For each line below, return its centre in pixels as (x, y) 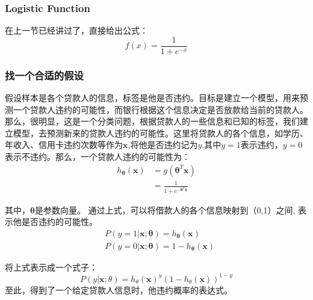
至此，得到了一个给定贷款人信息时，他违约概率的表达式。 (119, 289)
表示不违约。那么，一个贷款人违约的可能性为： (98, 157)
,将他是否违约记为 (163, 145)
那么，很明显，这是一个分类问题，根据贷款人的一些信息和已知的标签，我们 (152, 121)
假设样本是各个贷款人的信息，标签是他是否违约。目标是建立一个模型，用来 (152, 98)
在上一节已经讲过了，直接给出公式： (76, 30)
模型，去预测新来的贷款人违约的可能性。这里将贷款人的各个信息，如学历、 (160, 133)
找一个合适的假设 (44, 75)
